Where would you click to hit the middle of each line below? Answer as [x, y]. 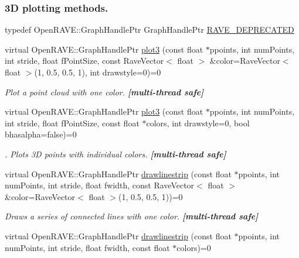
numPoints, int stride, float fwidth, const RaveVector [100, 185]
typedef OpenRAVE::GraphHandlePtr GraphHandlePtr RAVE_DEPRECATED [149, 30]
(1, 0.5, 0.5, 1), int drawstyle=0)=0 [98, 72]
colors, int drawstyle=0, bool [198, 123]
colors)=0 [194, 247]
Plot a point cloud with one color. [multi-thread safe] [104, 92]
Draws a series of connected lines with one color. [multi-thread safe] [132, 216]
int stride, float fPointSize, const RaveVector [84, 61]
